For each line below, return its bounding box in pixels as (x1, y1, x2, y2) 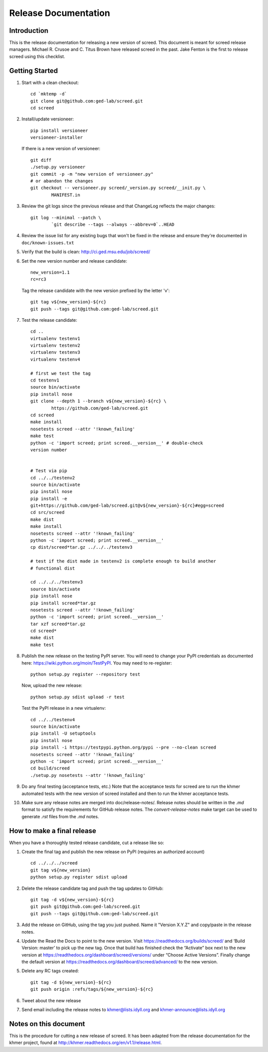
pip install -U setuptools (30, 731, 96, 736)
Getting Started (9, 66, 58, 75)
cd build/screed (30, 765, 70, 771)
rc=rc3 (30, 277, 47, 282)
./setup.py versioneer (30, 164, 86, 170)
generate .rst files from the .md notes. (21, 813, 99, 819)
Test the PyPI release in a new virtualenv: (21, 705, 106, 711)
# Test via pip (30, 468, 67, 474)
